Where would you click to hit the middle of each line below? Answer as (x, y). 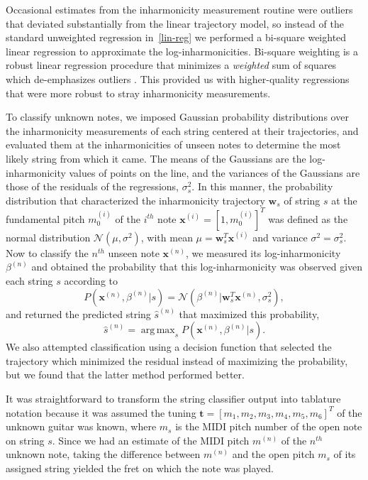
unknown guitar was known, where (81, 426)
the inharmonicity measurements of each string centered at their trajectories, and (182, 130)
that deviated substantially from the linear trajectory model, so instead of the (175, 23)
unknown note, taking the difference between (103, 454)
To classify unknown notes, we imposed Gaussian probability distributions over (177, 117)
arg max (158, 331)
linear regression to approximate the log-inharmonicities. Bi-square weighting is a (182, 51)
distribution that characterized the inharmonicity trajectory (135, 200)
